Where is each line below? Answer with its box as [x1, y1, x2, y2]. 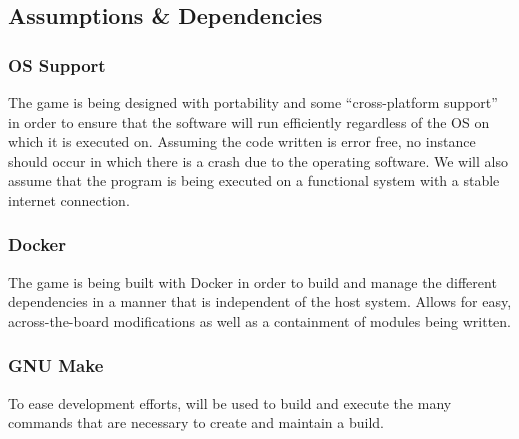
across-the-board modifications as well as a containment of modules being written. [8, 310, 512, 331]
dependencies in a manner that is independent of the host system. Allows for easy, [8, 291, 512, 312]
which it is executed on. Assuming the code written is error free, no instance [8, 131, 476, 152]
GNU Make [8, 353, 104, 378]
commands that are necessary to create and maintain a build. [8, 412, 384, 433]
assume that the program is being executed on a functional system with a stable [8, 170, 500, 191]
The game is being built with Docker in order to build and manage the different [8, 271, 497, 292]
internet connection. [8, 189, 130, 210]
